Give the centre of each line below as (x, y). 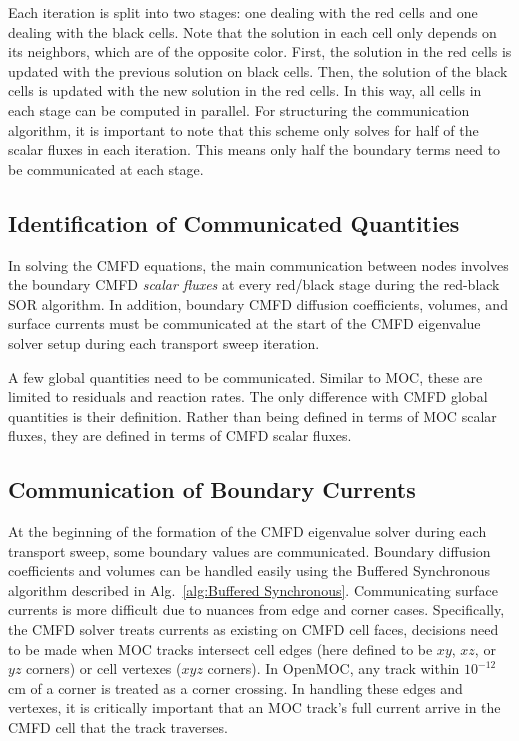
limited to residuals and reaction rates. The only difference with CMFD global (248, 396)
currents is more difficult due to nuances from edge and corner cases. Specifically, (256, 609)
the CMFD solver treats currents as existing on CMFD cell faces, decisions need (253, 629)
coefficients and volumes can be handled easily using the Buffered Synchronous (249, 570)
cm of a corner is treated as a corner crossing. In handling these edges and (235, 687)
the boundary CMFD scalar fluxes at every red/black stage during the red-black (254, 284)
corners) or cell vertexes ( (104, 668)
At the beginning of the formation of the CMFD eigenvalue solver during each (247, 531)
